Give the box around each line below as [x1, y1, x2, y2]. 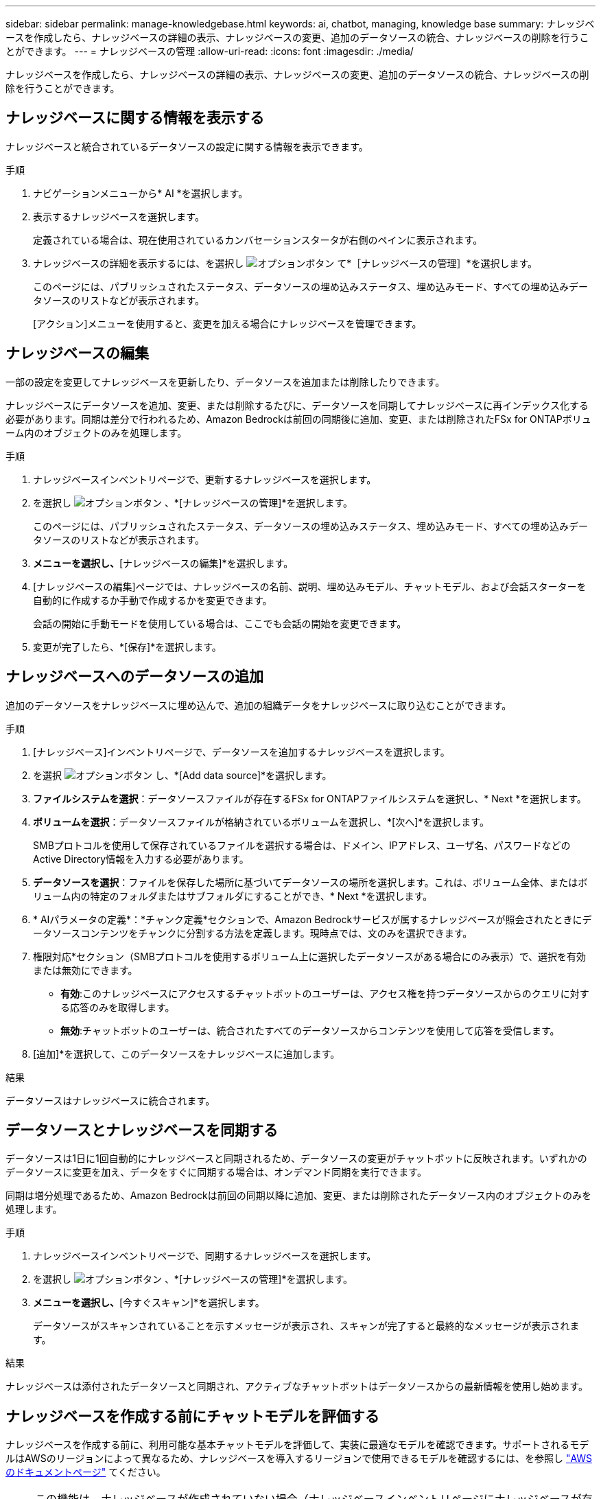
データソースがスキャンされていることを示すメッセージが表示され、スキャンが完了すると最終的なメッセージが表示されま [33, 1320, 580, 1332]
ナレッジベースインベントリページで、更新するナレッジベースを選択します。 [33, 473, 377, 485]
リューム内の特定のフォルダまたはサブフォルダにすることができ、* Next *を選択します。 [33, 890, 433, 902]
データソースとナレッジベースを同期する [5, 1121, 278, 1139]
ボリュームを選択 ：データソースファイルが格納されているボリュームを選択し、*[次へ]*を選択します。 [33, 815, 489, 828]
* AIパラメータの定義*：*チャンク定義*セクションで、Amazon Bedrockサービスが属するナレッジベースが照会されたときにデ [33, 913, 592, 925]
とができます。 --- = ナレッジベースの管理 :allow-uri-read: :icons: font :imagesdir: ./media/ [5, 45, 414, 57]
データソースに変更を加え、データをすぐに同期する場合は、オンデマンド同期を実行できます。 [5, 1166, 427, 1178]
